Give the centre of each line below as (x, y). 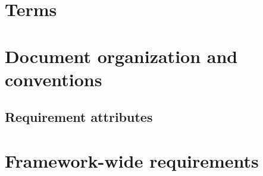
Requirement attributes (79, 117)
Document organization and (121, 56)
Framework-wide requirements (132, 160)
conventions (54, 79)
